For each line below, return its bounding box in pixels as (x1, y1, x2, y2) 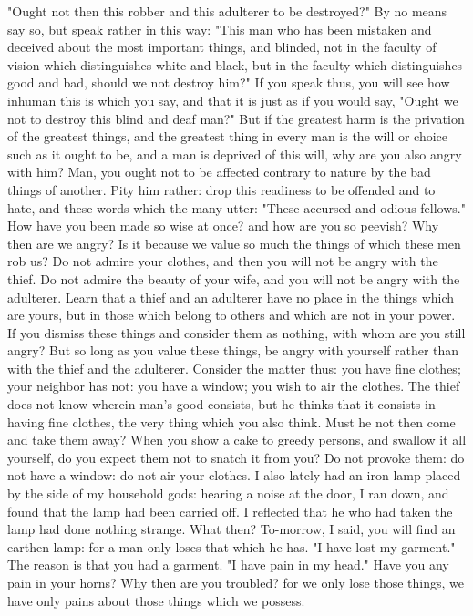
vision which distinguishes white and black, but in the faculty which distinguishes (7, 55, 463, 74)
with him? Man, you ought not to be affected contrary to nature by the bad (7, 162, 431, 181)
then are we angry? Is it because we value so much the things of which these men (7, 233, 461, 252)
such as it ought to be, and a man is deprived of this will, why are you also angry (7, 144, 462, 163)
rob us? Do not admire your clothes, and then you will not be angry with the (7, 252, 438, 271)
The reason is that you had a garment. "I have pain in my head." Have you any (7, 555, 449, 574)
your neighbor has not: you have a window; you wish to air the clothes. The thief (7, 376, 460, 395)
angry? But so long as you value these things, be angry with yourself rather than (7, 341, 459, 360)
